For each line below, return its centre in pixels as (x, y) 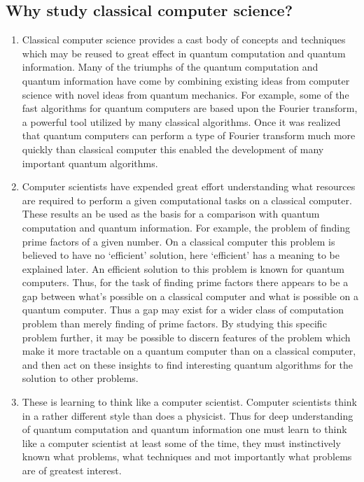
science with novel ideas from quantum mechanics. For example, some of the (185, 94)
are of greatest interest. (72, 470)
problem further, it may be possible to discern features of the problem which (186, 337)
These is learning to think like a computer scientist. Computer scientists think (189, 402)
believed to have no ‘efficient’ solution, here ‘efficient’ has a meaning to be (181, 255)
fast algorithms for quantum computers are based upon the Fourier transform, (190, 108)
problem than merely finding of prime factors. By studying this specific (174, 324)
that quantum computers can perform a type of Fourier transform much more (189, 135)
